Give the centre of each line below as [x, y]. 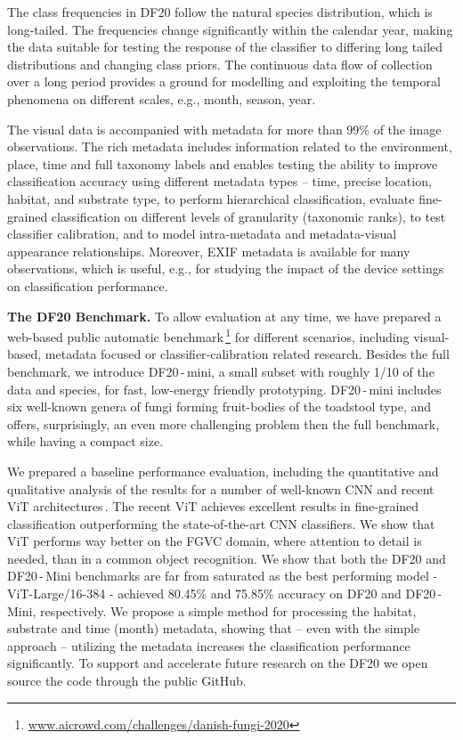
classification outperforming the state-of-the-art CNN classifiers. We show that [221, 523]
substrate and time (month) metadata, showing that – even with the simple [214, 628]
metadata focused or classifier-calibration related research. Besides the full [247, 354]
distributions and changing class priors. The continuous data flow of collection [220, 64]
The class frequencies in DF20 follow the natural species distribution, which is [220, 12]
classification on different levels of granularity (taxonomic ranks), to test [248, 216]
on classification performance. [88, 285]
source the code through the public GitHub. [127, 681]
